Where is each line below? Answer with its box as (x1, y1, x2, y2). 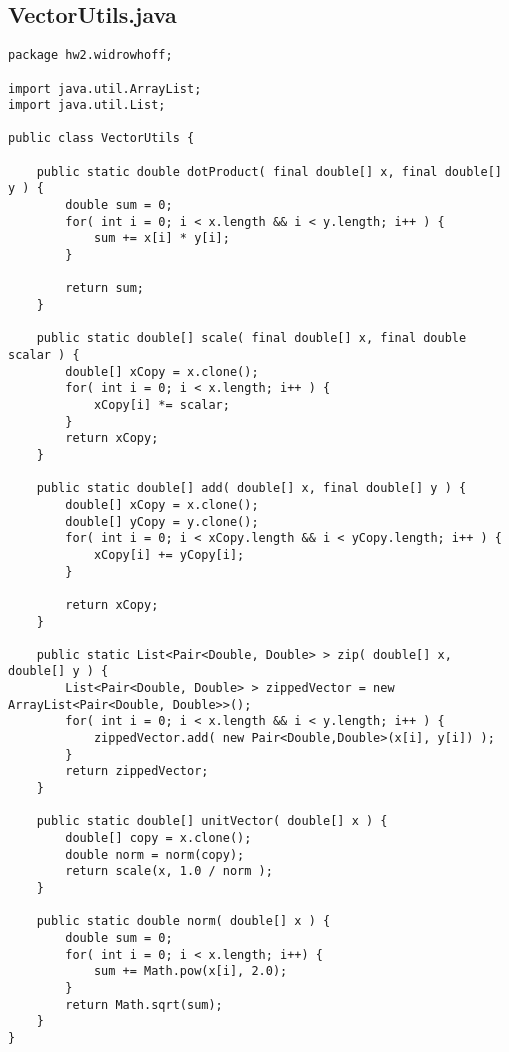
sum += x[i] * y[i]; (93, 231, 230, 246)
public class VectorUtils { (8, 131, 195, 146)
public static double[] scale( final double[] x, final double (36, 331, 467, 346)
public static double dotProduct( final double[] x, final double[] (36, 164, 502, 179)
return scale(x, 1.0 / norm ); (65, 864, 273, 879)
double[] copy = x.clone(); (65, 831, 252, 846)
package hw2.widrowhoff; (8, 48, 173, 63)
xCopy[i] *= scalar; (93, 397, 230, 412)
